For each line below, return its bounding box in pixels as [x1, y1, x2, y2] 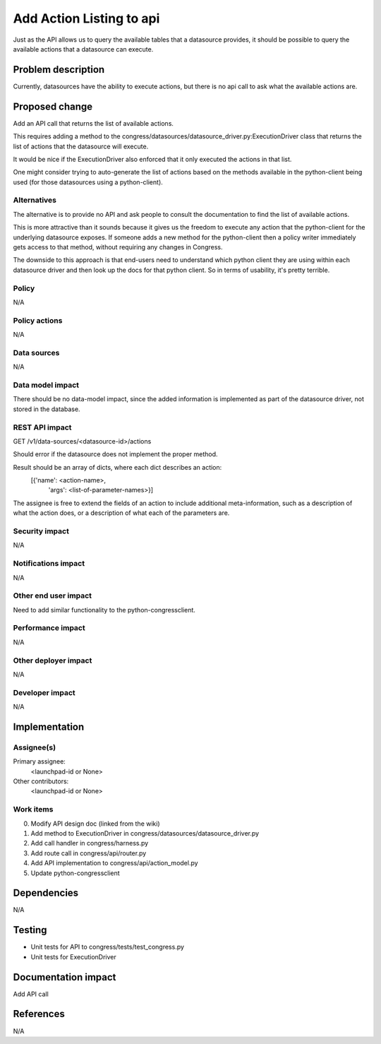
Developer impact [13, 687, 75, 697]
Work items [13, 805, 54, 814]
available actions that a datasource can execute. [13, 45, 154, 53]
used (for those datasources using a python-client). [13, 177, 164, 186]
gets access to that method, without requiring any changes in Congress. [13, 243, 223, 251]
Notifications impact [13, 559, 85, 569]
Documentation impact [13, 971, 116, 983]
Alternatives [13, 195, 56, 205]
